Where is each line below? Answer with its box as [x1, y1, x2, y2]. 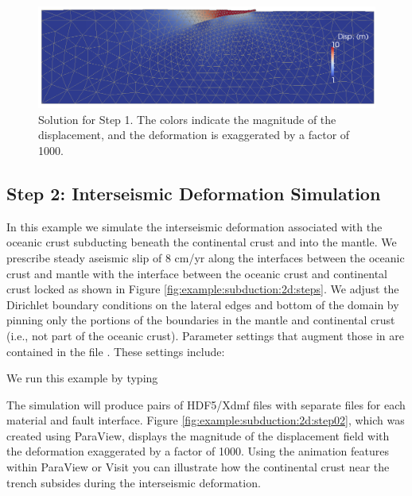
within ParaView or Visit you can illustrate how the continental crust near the [6, 459, 390, 475]
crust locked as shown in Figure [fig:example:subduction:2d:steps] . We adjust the [6, 281, 399, 297]
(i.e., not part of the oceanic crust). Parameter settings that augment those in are [6, 327, 405, 343]
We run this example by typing [6, 370, 158, 386]
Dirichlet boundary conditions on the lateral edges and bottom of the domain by [6, 296, 399, 312]
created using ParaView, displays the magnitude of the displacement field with [6, 427, 390, 444]
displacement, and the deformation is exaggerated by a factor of [38, 126, 350, 143]
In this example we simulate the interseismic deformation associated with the [6, 218, 383, 234]
